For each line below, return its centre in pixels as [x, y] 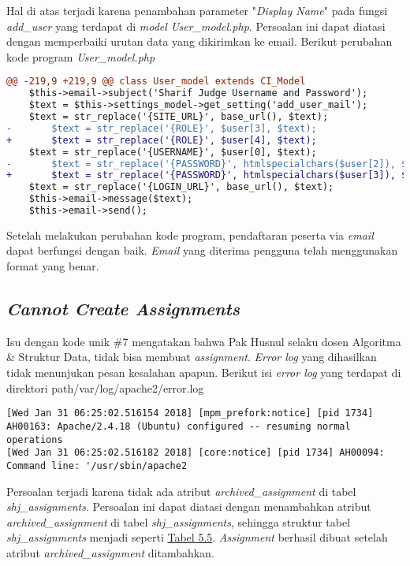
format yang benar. [53, 266]
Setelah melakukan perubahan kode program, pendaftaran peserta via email [190, 235]
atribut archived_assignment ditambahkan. [110, 552]
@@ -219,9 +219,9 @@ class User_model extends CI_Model [156, 82]
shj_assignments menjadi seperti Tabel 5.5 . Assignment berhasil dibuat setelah [197, 537]
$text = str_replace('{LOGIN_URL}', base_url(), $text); [181, 187]
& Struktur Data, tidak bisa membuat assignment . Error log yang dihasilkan [192, 357]
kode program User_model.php [81, 56]
